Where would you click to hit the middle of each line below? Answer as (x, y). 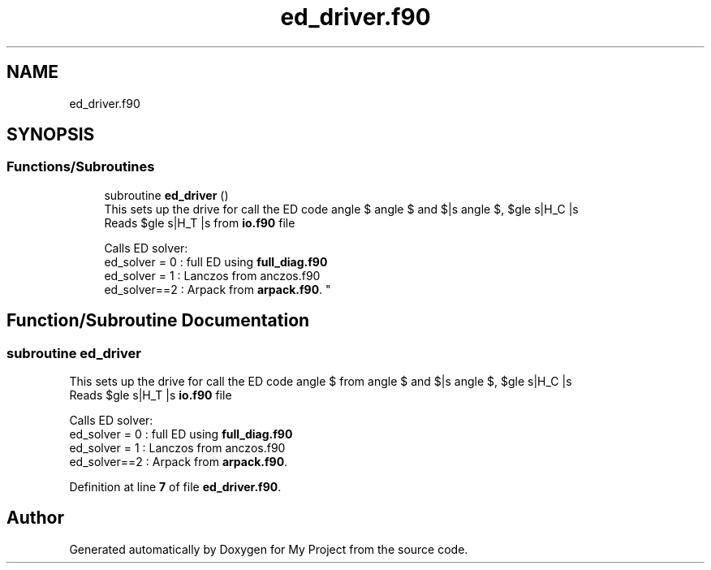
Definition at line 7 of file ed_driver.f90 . (175, 487)
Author (35, 518)
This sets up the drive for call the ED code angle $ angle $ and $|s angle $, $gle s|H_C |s (341, 209)
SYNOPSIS (51, 135)
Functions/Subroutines (81, 167)
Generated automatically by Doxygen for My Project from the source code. (269, 549)
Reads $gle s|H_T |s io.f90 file (151, 395)
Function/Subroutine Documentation (158, 321)
